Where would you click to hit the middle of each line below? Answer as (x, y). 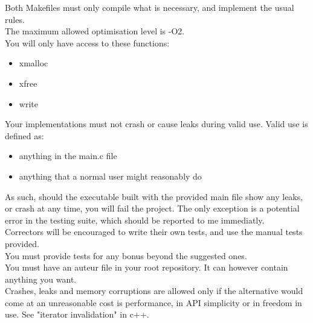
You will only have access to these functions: (87, 42)
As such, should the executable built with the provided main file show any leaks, (154, 196)
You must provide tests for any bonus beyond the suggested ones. (126, 255)
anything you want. (41, 279)
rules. (15, 19)
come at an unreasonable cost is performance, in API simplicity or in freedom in (153, 302)
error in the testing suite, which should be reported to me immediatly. (135, 220)
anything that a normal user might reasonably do (110, 176)
